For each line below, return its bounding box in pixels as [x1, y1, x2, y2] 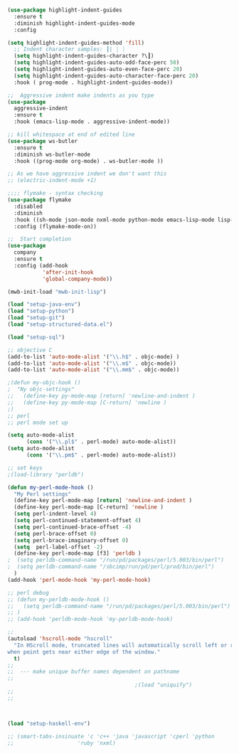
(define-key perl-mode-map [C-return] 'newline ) [14, 504, 164, 511]
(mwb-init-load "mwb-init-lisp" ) [7, 288, 107, 295]
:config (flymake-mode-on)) [14, 223, 97, 230]
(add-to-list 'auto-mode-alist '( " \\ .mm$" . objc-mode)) [7, 366, 180, 373]
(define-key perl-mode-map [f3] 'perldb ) [14, 550, 142, 557]
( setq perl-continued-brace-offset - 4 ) [14, 524, 132, 531]
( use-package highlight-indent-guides [7, 6, 122, 14]
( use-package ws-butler [7, 137, 78, 144]
